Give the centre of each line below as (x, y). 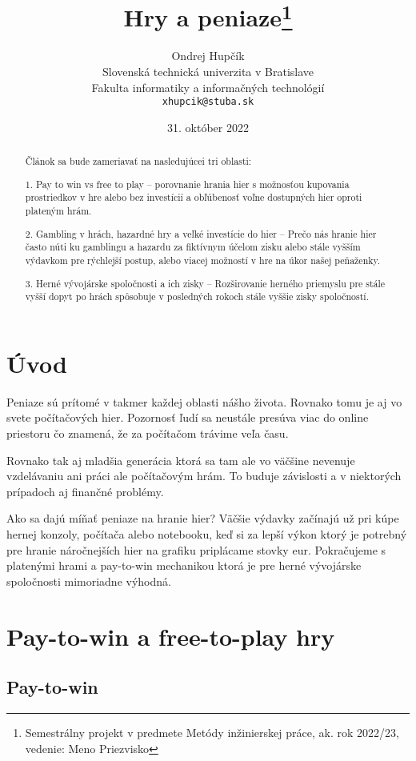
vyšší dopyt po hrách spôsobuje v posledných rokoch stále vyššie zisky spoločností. (197, 296)
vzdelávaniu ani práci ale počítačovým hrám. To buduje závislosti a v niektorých (204, 476)
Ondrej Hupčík (208, 56)
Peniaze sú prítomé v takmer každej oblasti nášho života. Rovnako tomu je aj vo (204, 401)
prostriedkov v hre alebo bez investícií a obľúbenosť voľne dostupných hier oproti (194, 197)
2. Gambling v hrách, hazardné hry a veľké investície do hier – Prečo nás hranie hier (201, 233)
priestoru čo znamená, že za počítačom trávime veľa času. (148, 433)
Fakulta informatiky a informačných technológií (208, 87)
